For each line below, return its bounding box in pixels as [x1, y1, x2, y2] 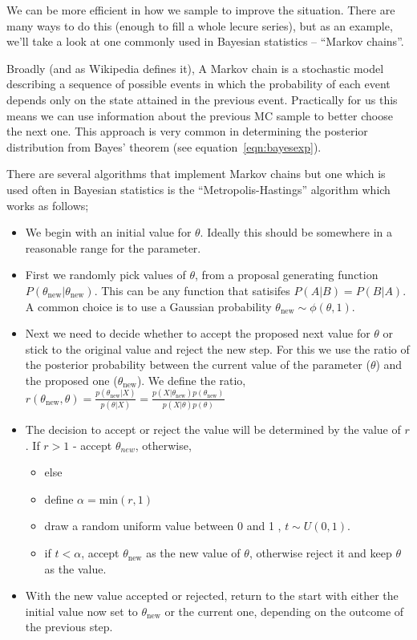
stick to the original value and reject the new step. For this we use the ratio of [25, 340, 410, 357]
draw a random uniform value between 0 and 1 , [44, 517, 281, 534]
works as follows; [6, 196, 89, 213]
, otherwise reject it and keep [249, 545, 392, 561]
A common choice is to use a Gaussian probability [25, 298, 272, 314]
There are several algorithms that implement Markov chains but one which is [6, 165, 386, 182]
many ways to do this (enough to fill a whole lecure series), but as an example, [6, 17, 393, 34]
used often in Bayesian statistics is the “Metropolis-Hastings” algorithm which [6, 180, 391, 197]
